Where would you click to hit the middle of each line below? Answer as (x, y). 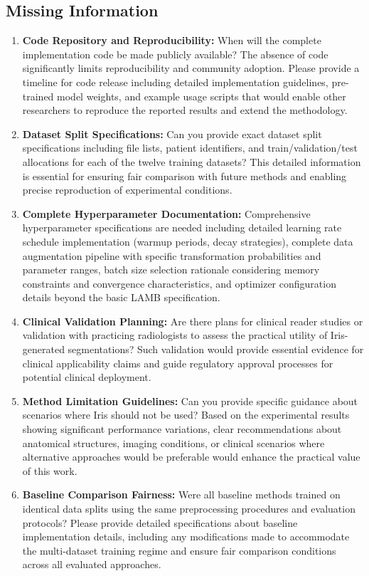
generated (43, 349)
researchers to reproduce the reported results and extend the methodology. (185, 110)
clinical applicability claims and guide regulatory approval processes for (178, 363)
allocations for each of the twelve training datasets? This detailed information (192, 161)
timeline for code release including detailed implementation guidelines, (175, 82)
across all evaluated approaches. (92, 564)
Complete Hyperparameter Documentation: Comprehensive (166, 213)
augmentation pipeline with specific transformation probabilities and (172, 255)
